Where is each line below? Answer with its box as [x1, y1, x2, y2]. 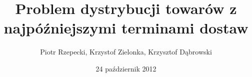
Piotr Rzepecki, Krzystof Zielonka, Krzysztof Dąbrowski [40, 46, 212, 57]
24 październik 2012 [95, 63, 156, 73]
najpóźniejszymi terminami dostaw [3, 17, 248, 38]
